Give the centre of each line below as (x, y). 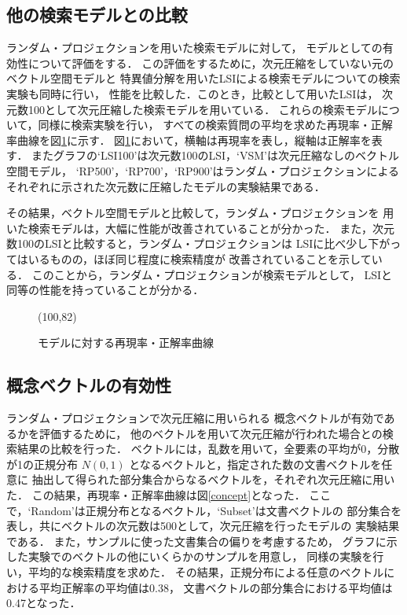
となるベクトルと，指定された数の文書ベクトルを (255, 464)
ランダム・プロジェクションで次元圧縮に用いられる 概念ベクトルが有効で (195, 418)
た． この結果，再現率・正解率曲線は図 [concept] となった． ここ (169, 495)
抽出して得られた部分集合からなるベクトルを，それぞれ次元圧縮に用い (213, 479)
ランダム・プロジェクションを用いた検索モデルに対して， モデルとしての (194, 48)
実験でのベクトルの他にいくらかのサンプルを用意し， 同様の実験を (200, 556)
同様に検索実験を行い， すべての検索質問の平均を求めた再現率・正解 (215, 125)
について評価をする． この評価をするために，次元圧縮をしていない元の (211, 63)
